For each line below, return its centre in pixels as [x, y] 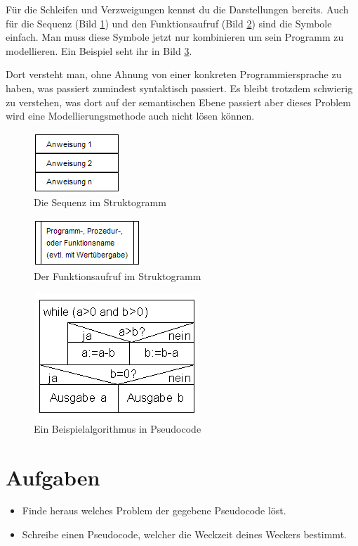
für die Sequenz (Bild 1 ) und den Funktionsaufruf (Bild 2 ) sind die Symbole [169, 23]
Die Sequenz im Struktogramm [100, 202]
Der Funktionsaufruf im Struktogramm [118, 275]
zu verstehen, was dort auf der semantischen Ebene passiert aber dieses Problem [178, 102]
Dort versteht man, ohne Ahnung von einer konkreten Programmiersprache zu [174, 74]
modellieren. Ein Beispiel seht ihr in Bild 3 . [99, 50]
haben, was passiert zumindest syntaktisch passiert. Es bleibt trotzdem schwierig [179, 88]
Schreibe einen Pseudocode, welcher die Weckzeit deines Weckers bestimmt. [184, 534]
